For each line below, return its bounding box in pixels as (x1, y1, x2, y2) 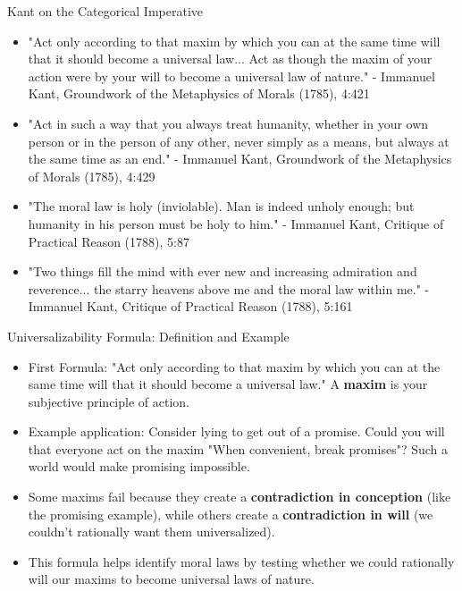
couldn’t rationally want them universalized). (28, 522, 275, 541)
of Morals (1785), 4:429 (28, 166, 155, 185)
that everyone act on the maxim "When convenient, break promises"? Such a (28, 439, 449, 458)
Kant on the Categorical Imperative (7, 2, 204, 20)
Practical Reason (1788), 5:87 (28, 232, 189, 250)
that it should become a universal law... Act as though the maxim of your (28, 49, 433, 68)
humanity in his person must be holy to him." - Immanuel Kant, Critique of (28, 214, 444, 232)
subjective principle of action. (28, 392, 189, 410)
